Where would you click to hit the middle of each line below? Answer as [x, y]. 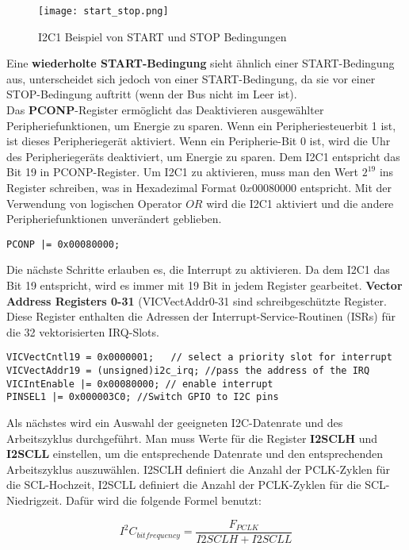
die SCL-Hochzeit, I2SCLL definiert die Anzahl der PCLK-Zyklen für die [184, 485]
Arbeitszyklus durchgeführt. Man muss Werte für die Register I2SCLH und [192, 438]
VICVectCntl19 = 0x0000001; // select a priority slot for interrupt [199, 358]
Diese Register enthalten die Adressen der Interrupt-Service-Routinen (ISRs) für [201, 316]
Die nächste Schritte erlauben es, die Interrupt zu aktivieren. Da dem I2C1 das [198, 269]
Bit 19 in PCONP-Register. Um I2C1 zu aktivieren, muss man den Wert [183, 172]
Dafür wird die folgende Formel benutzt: [164, 500]
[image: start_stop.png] [103, 11]
